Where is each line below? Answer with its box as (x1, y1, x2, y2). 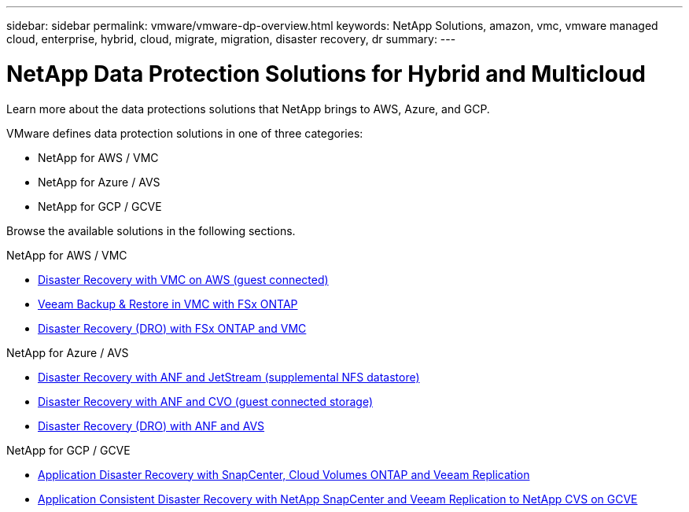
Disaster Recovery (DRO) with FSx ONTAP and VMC (38, 321, 307, 335)
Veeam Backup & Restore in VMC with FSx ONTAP (38, 297, 298, 311)
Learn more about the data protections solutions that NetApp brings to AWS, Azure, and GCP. (6, 101, 490, 116)
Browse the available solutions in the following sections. (6, 223, 296, 238)
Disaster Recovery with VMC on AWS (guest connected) (38, 272, 329, 286)
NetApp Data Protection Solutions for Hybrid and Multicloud (6, 60, 646, 87)
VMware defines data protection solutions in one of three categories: (6, 126, 363, 140)
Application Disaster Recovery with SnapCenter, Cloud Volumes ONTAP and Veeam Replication (38, 467, 530, 481)
